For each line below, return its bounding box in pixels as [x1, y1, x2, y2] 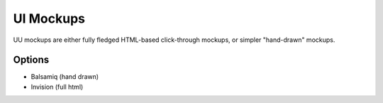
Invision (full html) [30, 82, 84, 91]
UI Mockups [13, 11, 85, 26]
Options [13, 54, 50, 66]
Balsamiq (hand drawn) [30, 72, 99, 81]
